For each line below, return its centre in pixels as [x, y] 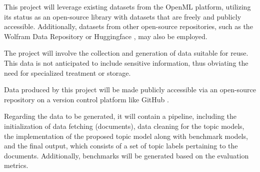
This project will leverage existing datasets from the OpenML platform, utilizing [127, 7]
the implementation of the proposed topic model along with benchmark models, [126, 136]
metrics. [16, 165]
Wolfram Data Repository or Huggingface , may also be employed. [106, 36]
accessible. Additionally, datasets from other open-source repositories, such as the [128, 26]
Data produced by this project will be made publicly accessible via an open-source [130, 90]
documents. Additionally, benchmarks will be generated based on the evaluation [126, 155]
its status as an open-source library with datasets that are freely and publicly [123, 16]
